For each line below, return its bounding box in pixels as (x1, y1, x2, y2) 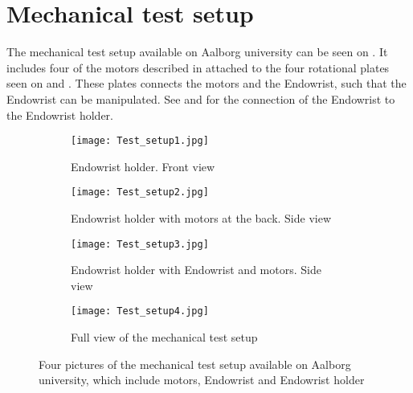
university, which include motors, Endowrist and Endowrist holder (39, 371, 365, 388)
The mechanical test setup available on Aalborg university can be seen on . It (6, 43, 388, 60)
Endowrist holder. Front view (71, 158, 215, 174)
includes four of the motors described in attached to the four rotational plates (6, 59, 390, 76)
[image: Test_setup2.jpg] (71, 186, 209, 199)
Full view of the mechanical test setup (71, 329, 258, 346)
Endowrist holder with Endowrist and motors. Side (71, 261, 321, 278)
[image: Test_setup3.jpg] (71, 238, 209, 250)
